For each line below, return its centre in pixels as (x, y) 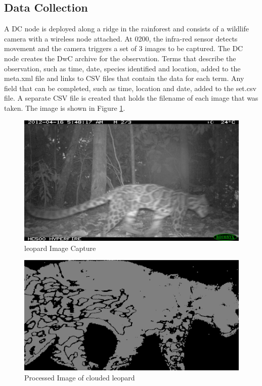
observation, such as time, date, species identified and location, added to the (122, 68)
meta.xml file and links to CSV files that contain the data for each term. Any (124, 78)
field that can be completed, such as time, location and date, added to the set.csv (130, 88)
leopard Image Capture (60, 248)
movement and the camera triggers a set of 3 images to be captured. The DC (124, 48)
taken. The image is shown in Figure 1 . (65, 108)
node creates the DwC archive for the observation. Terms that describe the (120, 58)
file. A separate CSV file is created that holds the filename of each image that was (131, 98)
